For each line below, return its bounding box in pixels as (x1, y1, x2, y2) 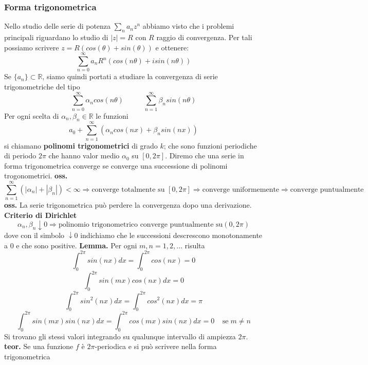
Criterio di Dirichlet (4, 209, 77, 220)
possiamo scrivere (4, 42, 59, 52)
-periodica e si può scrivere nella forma (95, 341, 217, 352)
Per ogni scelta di (4, 110, 59, 121)
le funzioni (96, 110, 128, 121)
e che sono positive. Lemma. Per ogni (16, 240, 137, 250)
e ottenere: (155, 42, 189, 52)
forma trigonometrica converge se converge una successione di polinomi (4, 160, 228, 171)
